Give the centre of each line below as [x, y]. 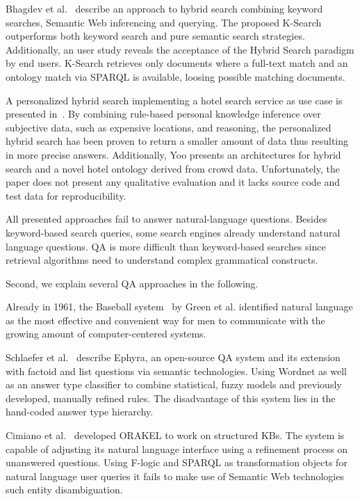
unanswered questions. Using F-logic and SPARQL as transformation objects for [177, 462]
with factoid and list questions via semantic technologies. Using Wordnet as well [176, 371]
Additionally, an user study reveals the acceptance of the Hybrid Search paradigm [180, 49]
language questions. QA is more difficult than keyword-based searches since [166, 246]
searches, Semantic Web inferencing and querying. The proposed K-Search [164, 22]
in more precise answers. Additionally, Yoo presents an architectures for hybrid [173, 154]
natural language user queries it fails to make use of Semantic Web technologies [175, 476]
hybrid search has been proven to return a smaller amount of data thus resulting [177, 141]
